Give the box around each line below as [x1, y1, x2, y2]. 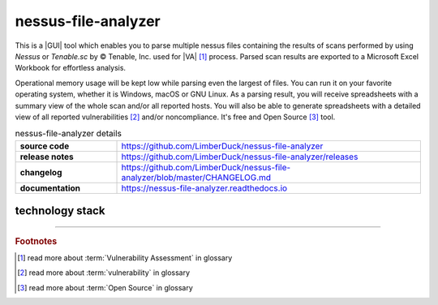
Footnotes [15, 235, 58, 247]
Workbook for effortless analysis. [15, 63, 126, 73]
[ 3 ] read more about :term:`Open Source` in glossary [17, 282, 194, 292]
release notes [19, 151, 74, 162]
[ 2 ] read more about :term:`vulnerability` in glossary [17, 268, 191, 277]
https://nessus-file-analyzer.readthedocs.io [121, 183, 288, 194]
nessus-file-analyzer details [15, 128, 122, 140]
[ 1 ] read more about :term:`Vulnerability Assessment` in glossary [17, 252, 233, 263]
